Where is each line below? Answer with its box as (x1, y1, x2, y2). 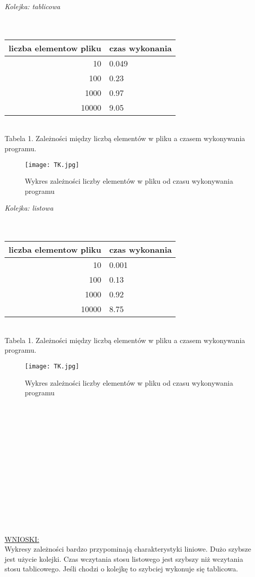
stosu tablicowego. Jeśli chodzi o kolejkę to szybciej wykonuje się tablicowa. (5, 563, 238, 574)
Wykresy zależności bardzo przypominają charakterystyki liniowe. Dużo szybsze (5, 544, 251, 554)
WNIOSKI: (5, 533, 39, 544)
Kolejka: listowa (5, 202, 54, 213)
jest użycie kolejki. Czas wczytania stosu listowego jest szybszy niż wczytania (5, 553, 243, 564)
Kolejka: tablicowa (5, 1, 60, 11)
